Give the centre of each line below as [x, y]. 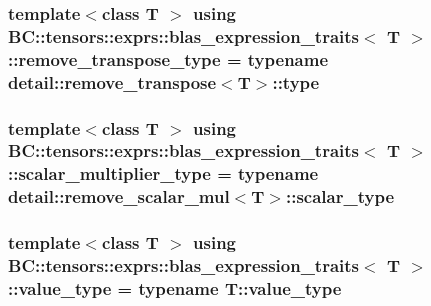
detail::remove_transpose [112, 81]
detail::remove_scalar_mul [119, 196]
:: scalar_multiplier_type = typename [163, 173]
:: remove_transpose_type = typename [168, 58]
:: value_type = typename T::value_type [175, 287]
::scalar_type [340, 196]
